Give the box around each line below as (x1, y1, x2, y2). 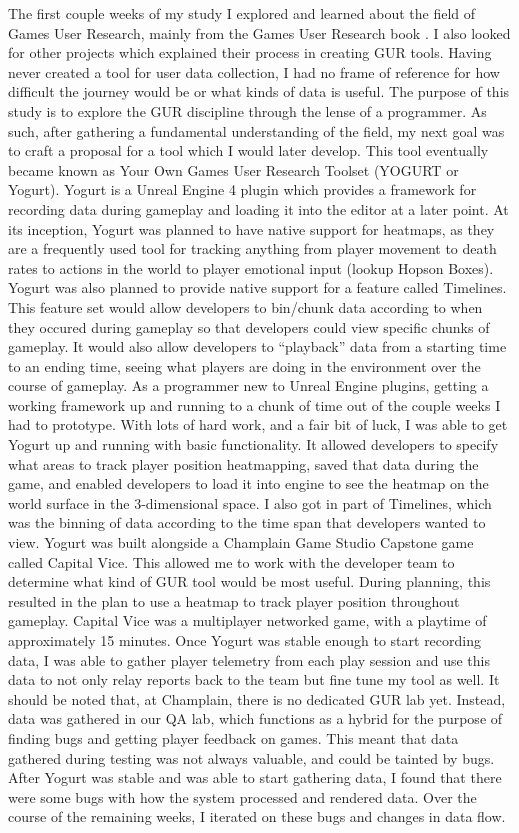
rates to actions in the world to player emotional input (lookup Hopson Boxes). (8, 257, 494, 278)
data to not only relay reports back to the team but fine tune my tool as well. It (8, 669, 500, 690)
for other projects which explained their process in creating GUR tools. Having (8, 42, 492, 63)
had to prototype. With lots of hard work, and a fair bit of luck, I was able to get (8, 414, 508, 435)
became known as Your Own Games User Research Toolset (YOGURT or (8, 159, 459, 180)
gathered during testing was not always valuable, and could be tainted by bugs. (8, 747, 495, 768)
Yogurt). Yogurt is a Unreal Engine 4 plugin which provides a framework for (8, 179, 477, 200)
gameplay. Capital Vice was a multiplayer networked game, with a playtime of (8, 610, 487, 631)
